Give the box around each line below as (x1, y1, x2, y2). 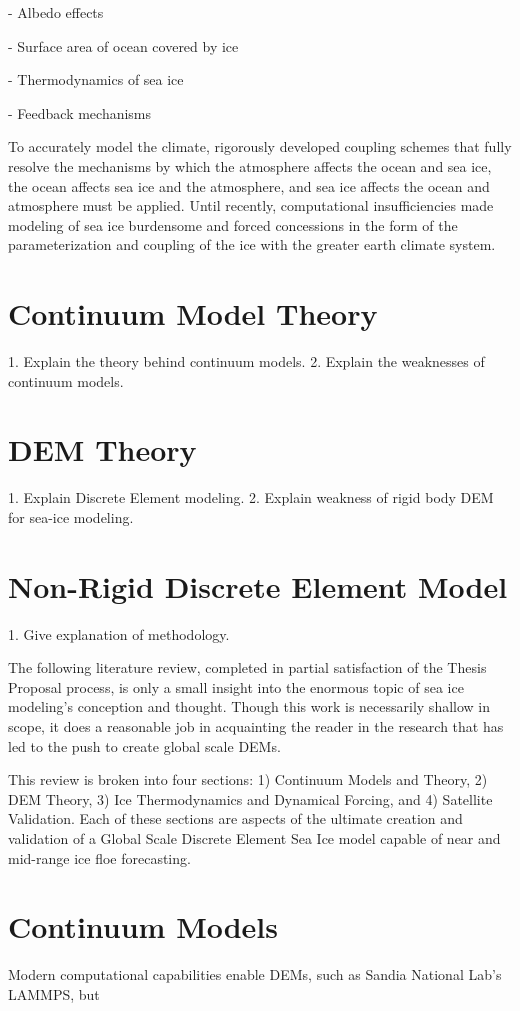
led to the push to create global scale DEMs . (8, 735, 281, 756)
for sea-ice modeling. (8, 506, 134, 527)
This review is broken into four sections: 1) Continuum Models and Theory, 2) (8, 769, 488, 790)
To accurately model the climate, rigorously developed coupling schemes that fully (8, 136, 512, 157)
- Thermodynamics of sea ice (8, 69, 184, 90)
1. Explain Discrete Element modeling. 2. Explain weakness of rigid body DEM (8, 487, 494, 508)
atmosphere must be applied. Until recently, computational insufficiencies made (8, 195, 494, 216)
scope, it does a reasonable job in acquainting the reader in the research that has (8, 716, 504, 737)
